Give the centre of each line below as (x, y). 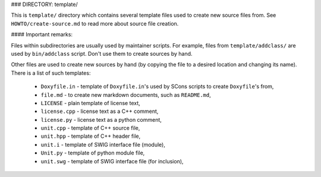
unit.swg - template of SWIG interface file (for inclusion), (112, 161)
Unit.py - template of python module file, (93, 153)
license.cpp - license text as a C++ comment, (100, 111)
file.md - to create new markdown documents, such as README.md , (126, 94)
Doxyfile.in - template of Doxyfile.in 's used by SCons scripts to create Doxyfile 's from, (157, 87)
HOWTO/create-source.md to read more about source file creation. (95, 23)
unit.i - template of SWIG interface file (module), (103, 144)
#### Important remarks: (42, 34)
